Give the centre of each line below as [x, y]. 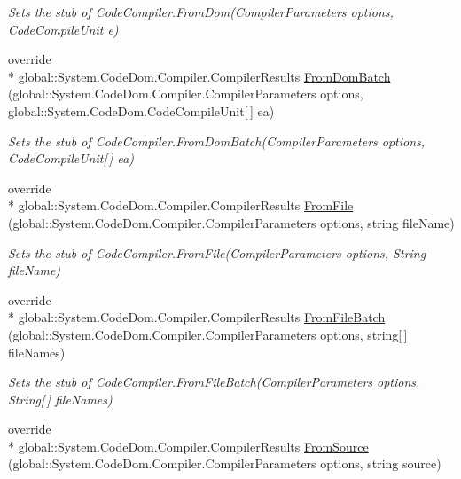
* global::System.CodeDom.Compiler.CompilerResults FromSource [188, 446]
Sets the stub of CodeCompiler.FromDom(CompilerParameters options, [201, 12]
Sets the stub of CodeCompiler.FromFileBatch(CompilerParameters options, [214, 382]
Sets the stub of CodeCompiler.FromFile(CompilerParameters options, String [217, 252]
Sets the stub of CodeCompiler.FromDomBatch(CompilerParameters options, [217, 141]
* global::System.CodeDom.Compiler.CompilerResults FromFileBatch [197, 317]
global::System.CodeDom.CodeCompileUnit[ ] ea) [141, 110]
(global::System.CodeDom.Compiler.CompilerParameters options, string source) [225, 463]
